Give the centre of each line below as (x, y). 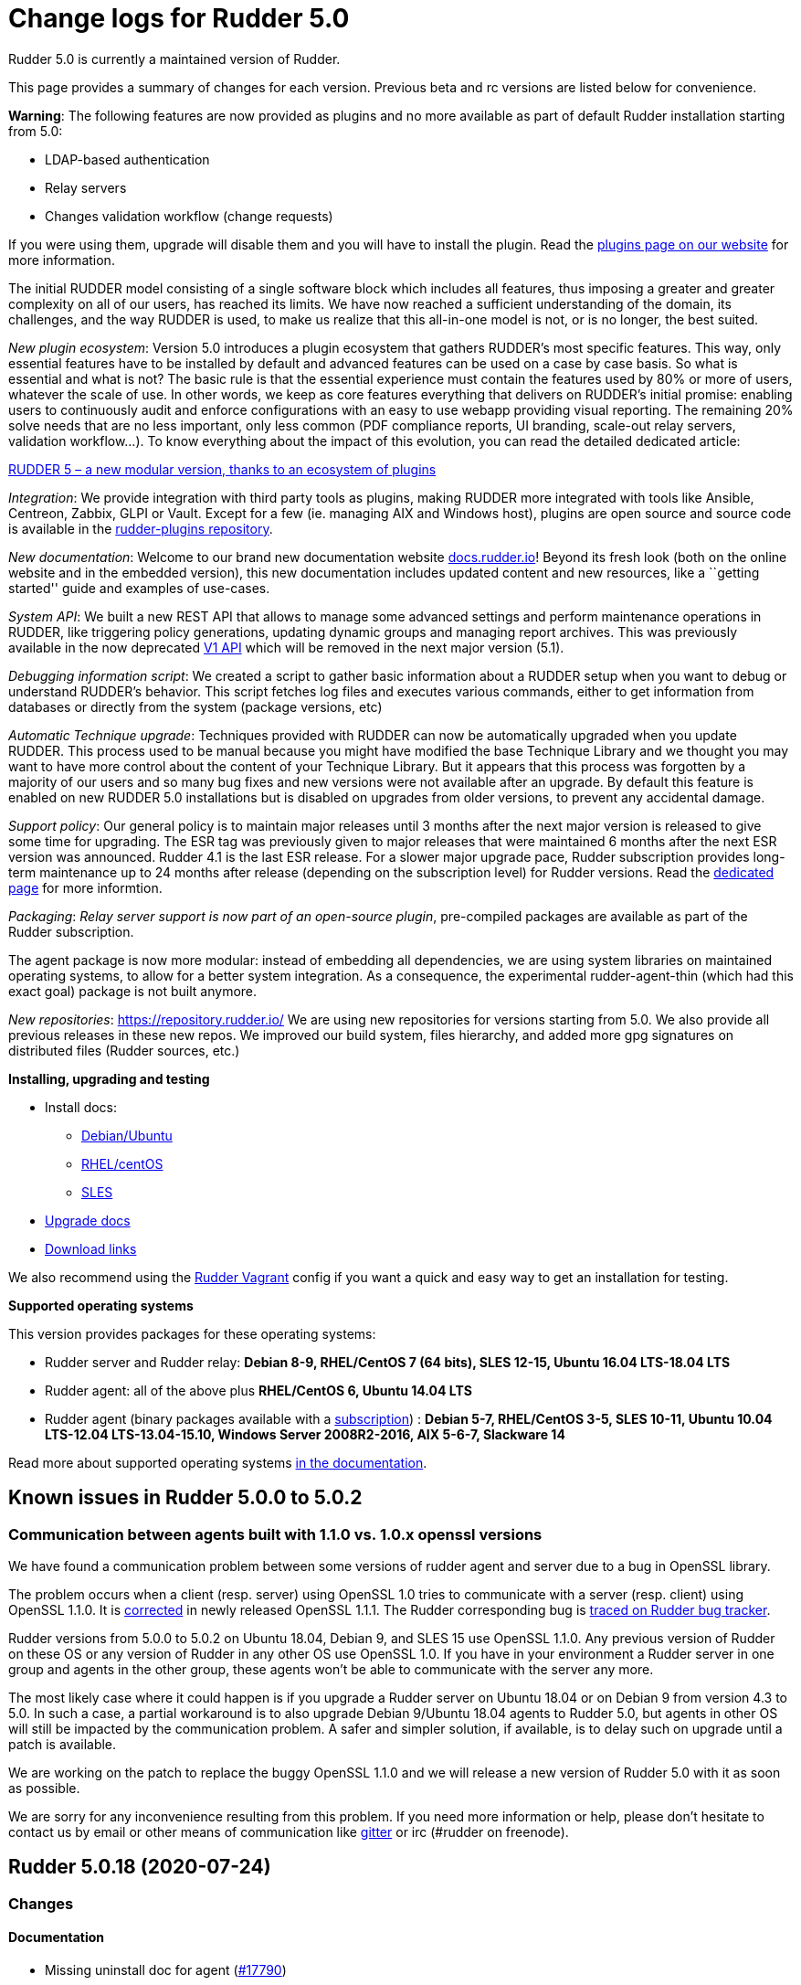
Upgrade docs (88, 1220)
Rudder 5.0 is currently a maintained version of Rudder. (174, 58)
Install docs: (81, 1107)
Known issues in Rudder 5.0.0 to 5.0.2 (185, 1498)
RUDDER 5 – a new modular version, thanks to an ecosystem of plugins (222, 469)
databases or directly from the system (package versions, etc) (195, 706)
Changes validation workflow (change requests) (189, 216)
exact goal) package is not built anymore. (133, 991)
